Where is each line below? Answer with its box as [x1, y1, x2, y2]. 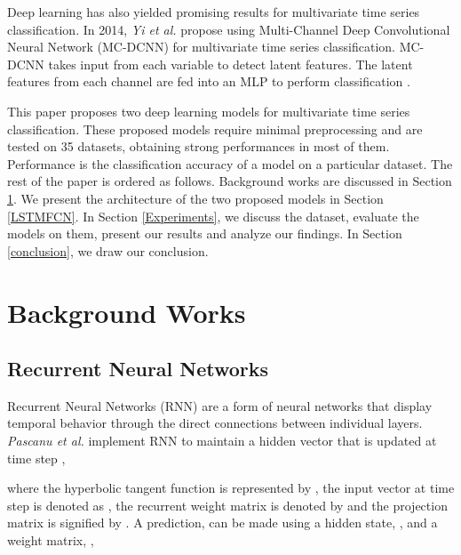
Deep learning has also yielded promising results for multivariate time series [7, 3, 420, 20]
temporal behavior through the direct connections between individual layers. [7, 414, 423, 432]
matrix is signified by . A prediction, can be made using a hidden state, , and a [7, 513, 438, 532]
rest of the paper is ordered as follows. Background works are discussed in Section [7, 172, 452, 190]
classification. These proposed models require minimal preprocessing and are [7, 119, 423, 138]
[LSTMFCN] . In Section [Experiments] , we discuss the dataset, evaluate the [7, 206, 419, 225]
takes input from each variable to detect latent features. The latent [48, 54, 413, 73]
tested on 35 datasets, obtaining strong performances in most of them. [7, 137, 390, 156]
